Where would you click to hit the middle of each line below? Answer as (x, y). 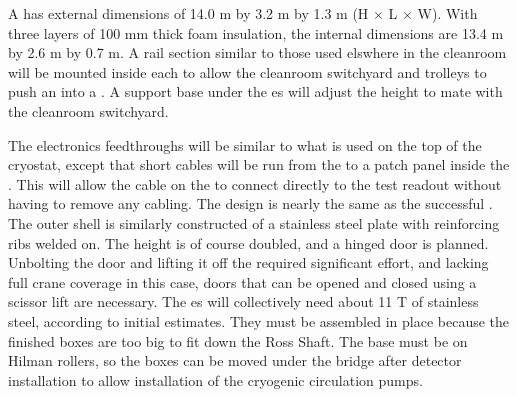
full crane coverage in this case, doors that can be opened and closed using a (242, 281)
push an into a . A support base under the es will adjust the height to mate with (255, 91)
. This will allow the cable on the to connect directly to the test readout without (255, 183)
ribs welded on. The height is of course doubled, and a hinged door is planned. (248, 242)
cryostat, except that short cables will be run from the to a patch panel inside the (259, 164)
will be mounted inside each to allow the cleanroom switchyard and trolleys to (247, 71)
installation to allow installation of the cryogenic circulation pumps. (215, 379)
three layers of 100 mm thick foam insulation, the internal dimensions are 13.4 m (256, 32)
